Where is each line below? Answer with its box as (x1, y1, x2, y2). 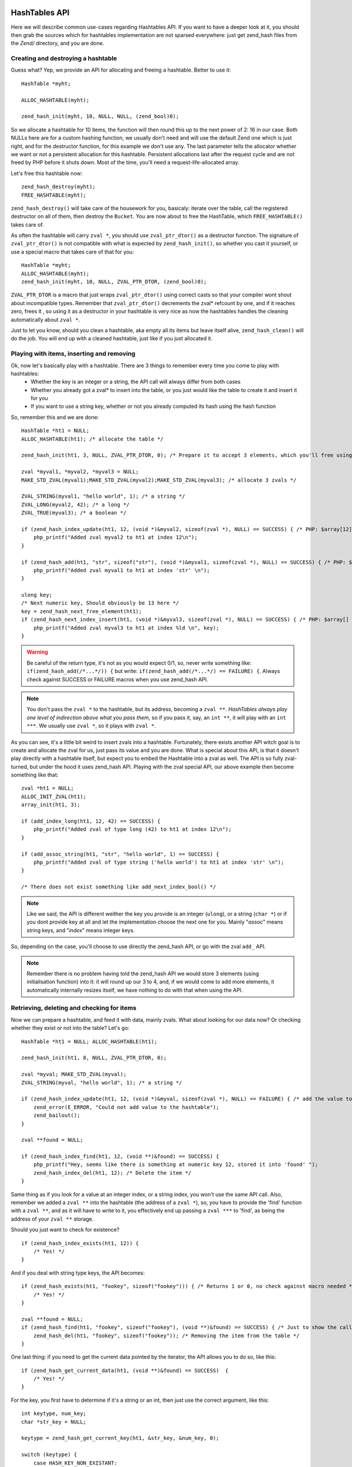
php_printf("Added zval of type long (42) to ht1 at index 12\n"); (33, 826, 232, 833)
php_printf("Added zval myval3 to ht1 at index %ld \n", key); (33, 624, 219, 631)
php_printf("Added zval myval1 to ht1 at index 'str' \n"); (33, 567, 211, 573)
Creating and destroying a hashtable (11, 55, 117, 63)
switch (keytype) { (21, 1451, 77, 1458)
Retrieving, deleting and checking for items (11, 1004, 137, 1012)
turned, (11, 763, 29, 770)
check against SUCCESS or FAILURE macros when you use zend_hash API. (26, 675, 208, 683)
